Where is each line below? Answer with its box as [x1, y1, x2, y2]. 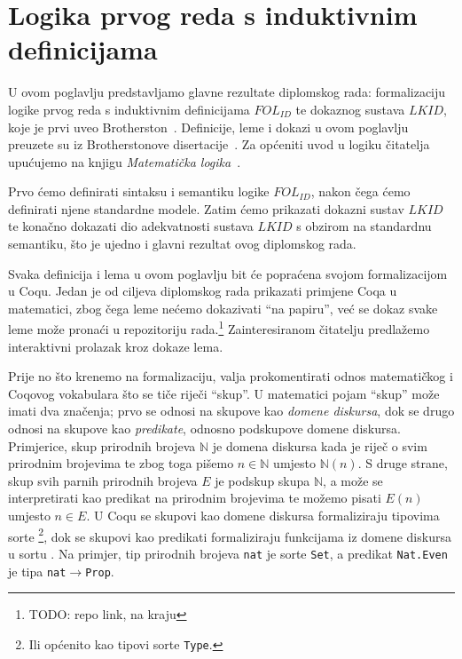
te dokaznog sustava [295, 99, 405, 118]
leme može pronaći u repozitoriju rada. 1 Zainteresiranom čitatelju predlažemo [8, 317, 430, 338]
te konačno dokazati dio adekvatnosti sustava [8, 217, 254, 235]
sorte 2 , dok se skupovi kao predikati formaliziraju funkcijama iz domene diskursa [8, 524, 451, 545]
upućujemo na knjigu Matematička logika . [8, 152, 241, 171]
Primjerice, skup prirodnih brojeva [8, 436, 196, 455]
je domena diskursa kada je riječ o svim [212, 436, 427, 455]
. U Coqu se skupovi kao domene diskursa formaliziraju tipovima [86, 506, 440, 525]
